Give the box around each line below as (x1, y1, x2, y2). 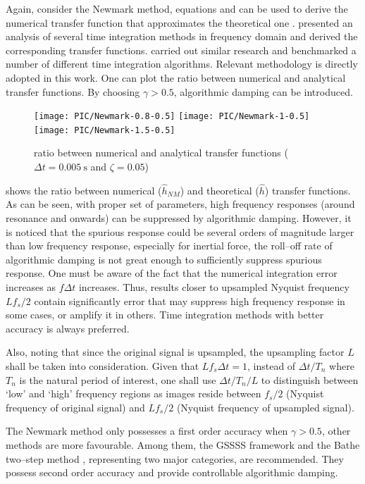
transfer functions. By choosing (6, 84, 140, 99)
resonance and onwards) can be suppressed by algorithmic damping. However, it (6, 211, 352, 225)
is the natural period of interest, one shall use (19, 372, 216, 387)
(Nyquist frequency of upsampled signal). (176, 399, 354, 414)
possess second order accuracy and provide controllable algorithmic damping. (6, 465, 338, 480)
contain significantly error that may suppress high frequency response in (34, 293, 345, 308)
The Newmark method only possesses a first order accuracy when (6, 423, 288, 438)
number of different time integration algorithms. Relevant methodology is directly (6, 56, 358, 71)
